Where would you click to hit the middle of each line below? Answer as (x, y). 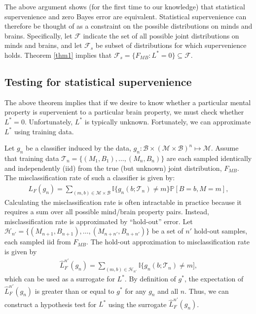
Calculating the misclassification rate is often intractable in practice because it (123, 202)
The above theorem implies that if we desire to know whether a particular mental (128, 102)
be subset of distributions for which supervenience (171, 45)
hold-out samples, (221, 231)
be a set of (167, 231)
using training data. (44, 131)
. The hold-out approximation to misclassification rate (168, 242)
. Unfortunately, (49, 121)
